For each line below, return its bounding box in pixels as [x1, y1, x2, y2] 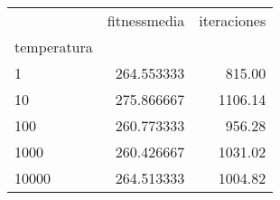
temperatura [14, 36, 93, 57]
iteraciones [199, 10, 266, 31]
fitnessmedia [107, 10, 185, 31]
